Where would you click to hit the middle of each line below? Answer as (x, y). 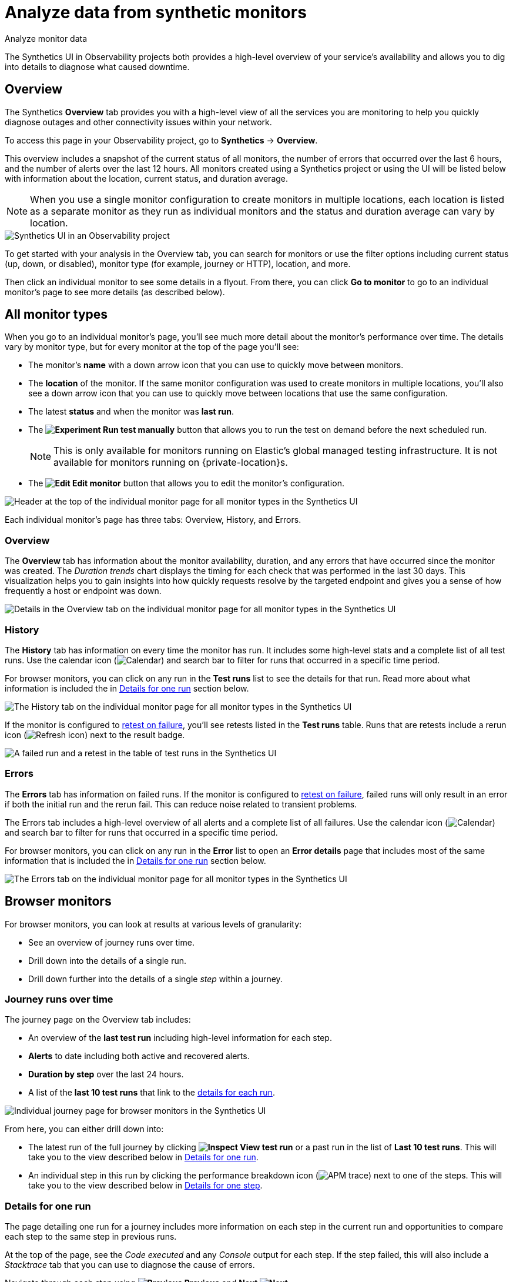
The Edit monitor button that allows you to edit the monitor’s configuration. (186, 483)
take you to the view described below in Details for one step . (145, 1186)
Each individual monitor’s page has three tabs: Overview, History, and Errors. (153, 520)
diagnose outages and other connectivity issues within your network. (138, 122)
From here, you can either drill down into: (84, 1129)
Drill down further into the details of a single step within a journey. (155, 979)
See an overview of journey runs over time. (111, 942)
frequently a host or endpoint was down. (83, 591)
